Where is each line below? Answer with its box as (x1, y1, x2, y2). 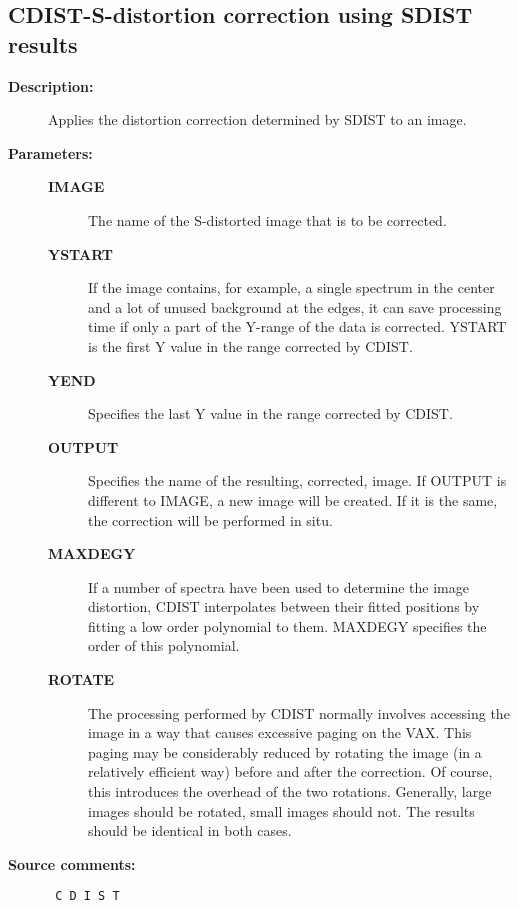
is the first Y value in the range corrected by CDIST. (88, 335, 413, 356)
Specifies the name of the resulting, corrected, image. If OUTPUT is (88, 470, 507, 491)
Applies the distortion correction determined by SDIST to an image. (48, 109, 467, 130)
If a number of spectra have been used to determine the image (88, 576, 469, 597)
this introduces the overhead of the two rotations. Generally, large (88, 781, 492, 802)
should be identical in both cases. (88, 820, 292, 841)
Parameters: (8, 142, 93, 163)
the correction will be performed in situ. (88, 509, 333, 530)
